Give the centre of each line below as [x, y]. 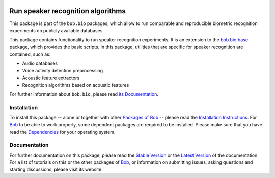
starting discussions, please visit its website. [56, 169]
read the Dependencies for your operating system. [62, 132]
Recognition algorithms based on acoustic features [76, 85]
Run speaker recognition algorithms [67, 11]
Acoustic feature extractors [51, 78]
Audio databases [40, 63]
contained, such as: [30, 54]
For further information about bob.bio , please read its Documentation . [84, 94]
